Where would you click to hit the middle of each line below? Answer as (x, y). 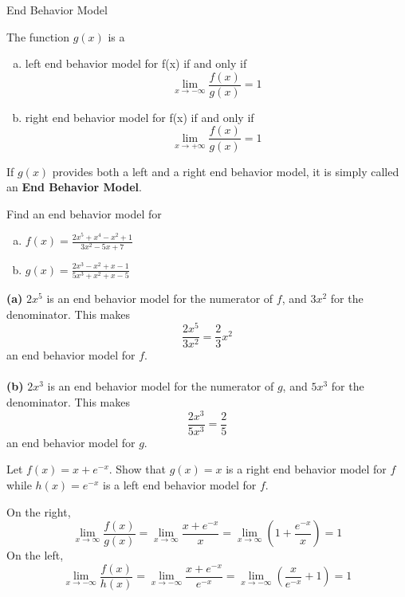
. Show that (137, 469)
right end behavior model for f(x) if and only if (140, 117)
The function (38, 36)
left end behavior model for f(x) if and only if (136, 63)
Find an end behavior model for (84, 213)
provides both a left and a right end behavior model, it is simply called (226, 171)
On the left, (35, 555)
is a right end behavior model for (306, 469)
